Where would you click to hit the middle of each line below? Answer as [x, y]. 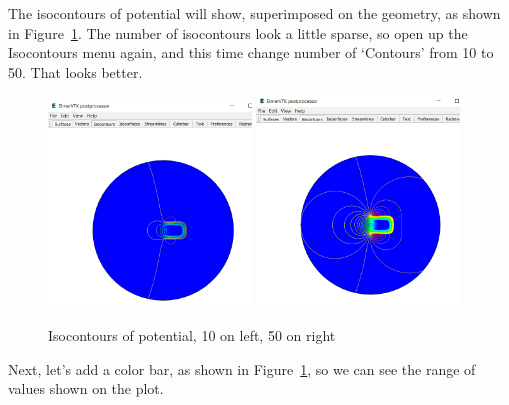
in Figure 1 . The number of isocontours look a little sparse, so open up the [238, 32]
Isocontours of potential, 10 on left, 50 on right [192, 335]
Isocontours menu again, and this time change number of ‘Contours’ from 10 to [251, 52]
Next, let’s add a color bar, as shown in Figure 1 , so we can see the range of [242, 368]
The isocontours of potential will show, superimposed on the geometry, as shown [254, 13]
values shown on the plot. [86, 388]
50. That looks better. [75, 71]
